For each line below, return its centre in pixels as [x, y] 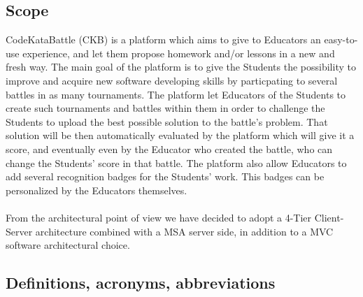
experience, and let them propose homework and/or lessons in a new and [179, 53]
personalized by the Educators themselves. [97, 190]
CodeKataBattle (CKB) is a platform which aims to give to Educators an [163, 39]
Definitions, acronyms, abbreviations [141, 283]
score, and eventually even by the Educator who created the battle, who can [169, 148]
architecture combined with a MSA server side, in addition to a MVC [184, 231]
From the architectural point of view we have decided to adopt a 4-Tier [159, 217]
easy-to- [341, 39]
